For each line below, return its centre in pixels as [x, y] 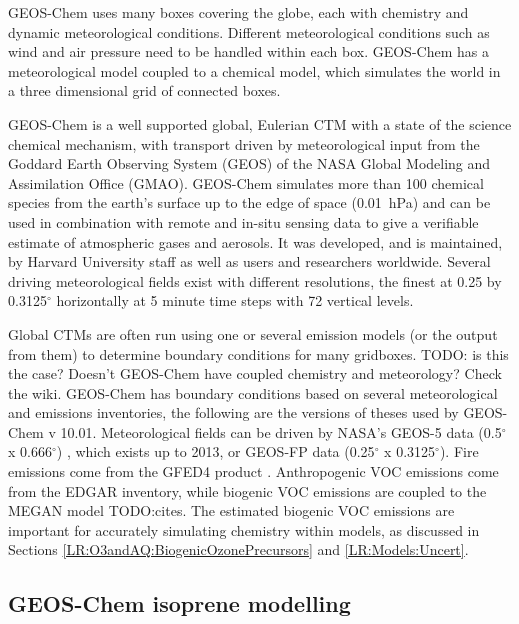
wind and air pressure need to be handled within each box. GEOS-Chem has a [248, 51]
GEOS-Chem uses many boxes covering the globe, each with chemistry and [238, 12]
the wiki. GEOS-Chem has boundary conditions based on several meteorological [253, 392]
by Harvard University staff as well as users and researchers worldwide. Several [249, 261]
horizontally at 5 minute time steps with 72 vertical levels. [235, 300]
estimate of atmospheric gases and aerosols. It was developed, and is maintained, [255, 241]
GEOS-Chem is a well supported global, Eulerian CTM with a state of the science [260, 123]
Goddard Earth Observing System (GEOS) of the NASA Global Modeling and [249, 163]
